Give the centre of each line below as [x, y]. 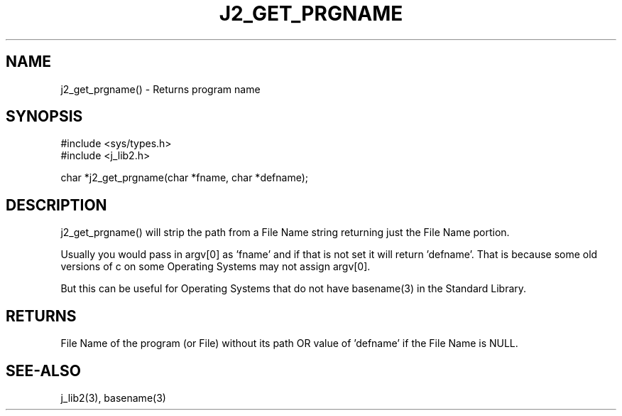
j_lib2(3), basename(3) [113, 398]
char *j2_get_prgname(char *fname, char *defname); [185, 178]
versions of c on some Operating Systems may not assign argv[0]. [215, 267]
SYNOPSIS [44, 117]
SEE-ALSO [43, 370]
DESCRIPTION [56, 205]
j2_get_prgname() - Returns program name [160, 89]
